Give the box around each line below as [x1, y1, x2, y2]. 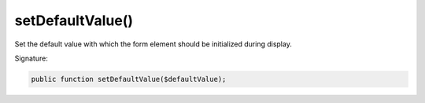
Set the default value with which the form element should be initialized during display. [14, 39, 293, 49]
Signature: [14, 53, 49, 63]
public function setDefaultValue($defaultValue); [31, 75, 227, 83]
